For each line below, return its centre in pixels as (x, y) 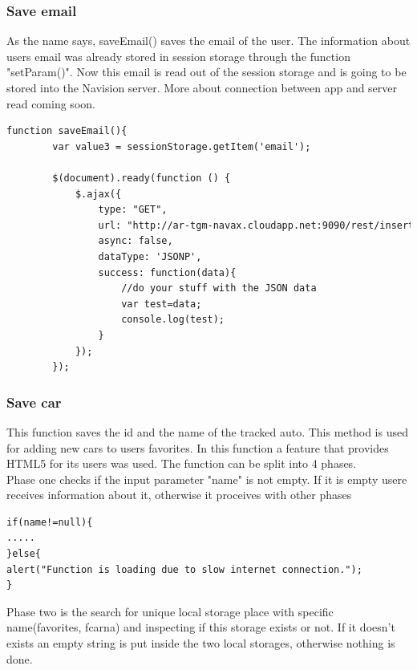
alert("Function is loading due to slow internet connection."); (184, 569)
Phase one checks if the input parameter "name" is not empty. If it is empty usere (207, 479)
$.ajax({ (98, 194)
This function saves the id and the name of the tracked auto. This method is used (207, 431)
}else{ (24, 554)
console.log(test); (173, 320)
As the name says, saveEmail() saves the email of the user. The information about (208, 41)
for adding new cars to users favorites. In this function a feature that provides (198, 447)
